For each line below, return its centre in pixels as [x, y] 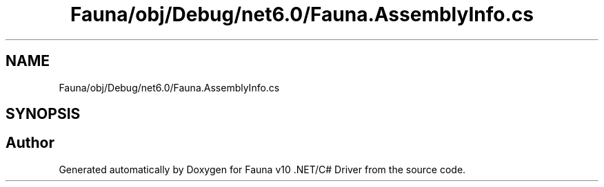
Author [30, 143]
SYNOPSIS [43, 114]
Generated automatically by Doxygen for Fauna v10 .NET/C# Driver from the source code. [262, 169]
